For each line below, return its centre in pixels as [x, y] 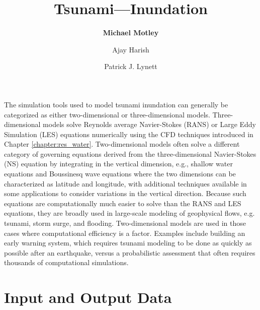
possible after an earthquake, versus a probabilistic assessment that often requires [130, 252]
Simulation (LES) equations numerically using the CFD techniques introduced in [129, 134]
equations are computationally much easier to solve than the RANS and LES [123, 203]
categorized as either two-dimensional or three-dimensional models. [107, 114]
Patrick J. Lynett [131, 66]
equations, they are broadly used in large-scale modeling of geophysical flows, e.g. [129, 213]
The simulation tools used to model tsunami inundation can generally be [116, 104]
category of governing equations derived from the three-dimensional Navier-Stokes [130, 153]
